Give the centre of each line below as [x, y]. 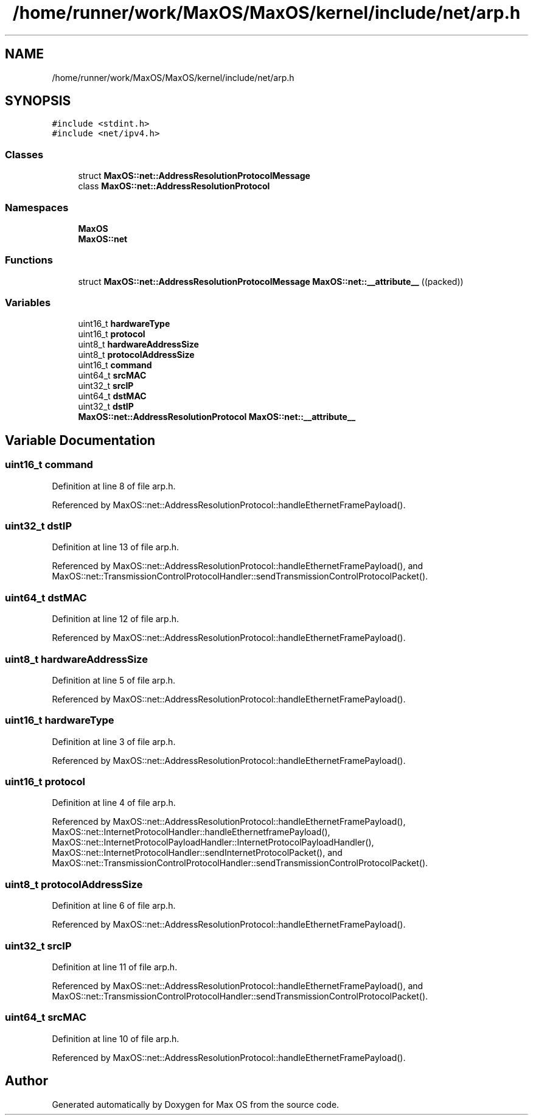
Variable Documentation [80, 440]
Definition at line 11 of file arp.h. [115, 967]
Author [26, 1081]
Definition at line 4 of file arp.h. [114, 803]
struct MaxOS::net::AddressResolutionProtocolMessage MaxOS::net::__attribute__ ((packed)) [271, 281]
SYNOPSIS [38, 101]
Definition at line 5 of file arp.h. [114, 680]
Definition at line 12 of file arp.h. [116, 619]
